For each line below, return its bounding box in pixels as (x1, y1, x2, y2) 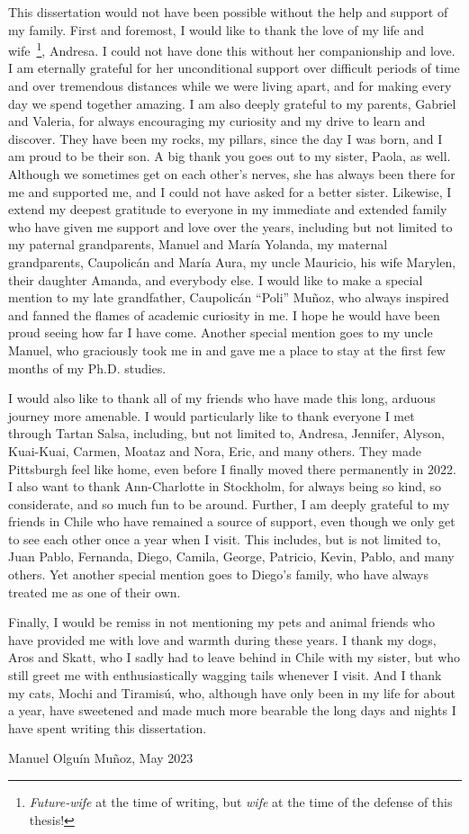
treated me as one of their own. (8, 582, 181, 601)
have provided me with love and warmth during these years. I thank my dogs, (8, 630, 437, 649)
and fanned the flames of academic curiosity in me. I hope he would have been (8, 305, 440, 324)
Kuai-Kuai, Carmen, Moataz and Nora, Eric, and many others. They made (8, 441, 421, 460)
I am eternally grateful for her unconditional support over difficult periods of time (8, 58, 460, 77)
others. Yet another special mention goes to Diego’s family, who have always (8, 565, 428, 584)
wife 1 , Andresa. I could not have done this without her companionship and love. (8, 39, 455, 59)
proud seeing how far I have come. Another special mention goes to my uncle (8, 323, 433, 342)
